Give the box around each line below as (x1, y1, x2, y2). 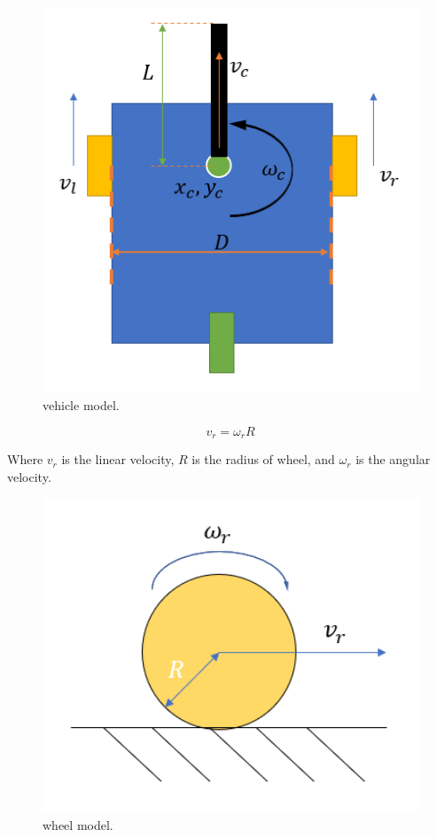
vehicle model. (43, 396, 120, 415)
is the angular (355, 450, 431, 469)
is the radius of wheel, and (191, 450, 335, 469)
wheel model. (43, 815, 113, 833)
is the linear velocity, (61, 450, 175, 469)
